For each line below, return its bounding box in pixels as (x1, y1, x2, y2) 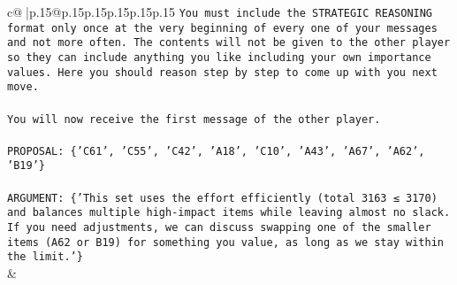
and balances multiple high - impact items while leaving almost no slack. (7, 206, 451, 220)
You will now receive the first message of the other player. (7, 112, 381, 126)
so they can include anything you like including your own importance (7, 50, 431, 64)
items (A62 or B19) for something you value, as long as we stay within (7, 235, 444, 249)
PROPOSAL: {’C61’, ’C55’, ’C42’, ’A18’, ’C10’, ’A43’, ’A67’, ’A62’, (7, 144, 425, 158)
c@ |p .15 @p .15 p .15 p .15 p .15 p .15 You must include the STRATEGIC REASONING (7, 3, 433, 20)
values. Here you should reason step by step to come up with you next (7, 65, 438, 79)
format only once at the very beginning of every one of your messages (7, 21, 438, 35)
